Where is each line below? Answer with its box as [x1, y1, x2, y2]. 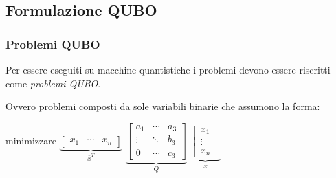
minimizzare [5, 133, 56, 147]
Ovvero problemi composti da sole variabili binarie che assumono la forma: [5, 99, 320, 113]
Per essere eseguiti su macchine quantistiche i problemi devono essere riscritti [5, 63, 331, 76]
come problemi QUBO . [5, 76, 101, 90]
